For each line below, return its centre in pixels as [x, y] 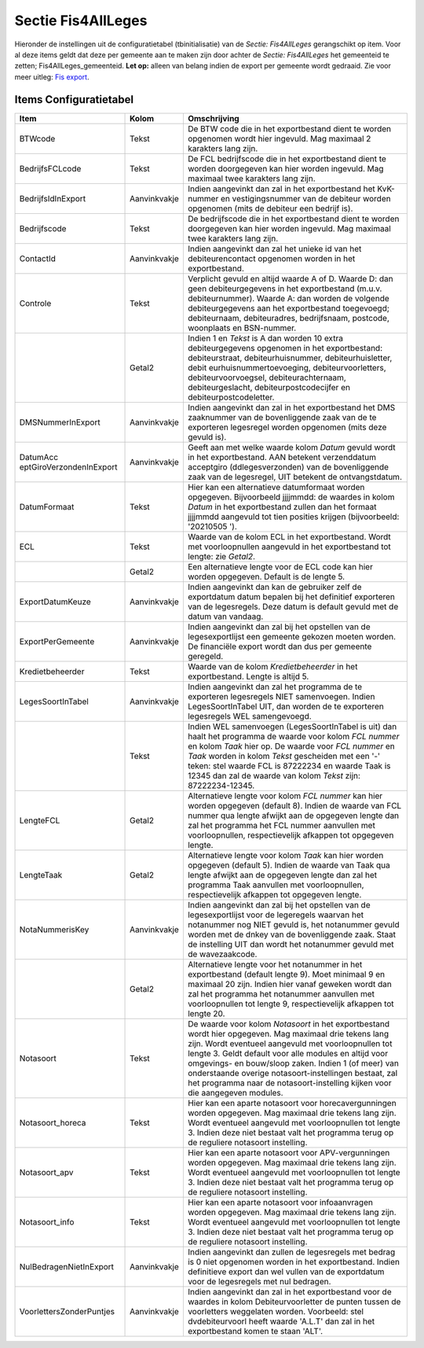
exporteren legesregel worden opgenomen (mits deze [287, 427]
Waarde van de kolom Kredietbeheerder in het [272, 666]
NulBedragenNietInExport [66, 1266]
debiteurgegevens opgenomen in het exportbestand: [285, 348]
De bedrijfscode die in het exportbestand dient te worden [293, 219]
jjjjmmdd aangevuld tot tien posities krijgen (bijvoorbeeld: [293, 517]
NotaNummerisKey [54, 930]
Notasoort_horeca [53, 1122]
